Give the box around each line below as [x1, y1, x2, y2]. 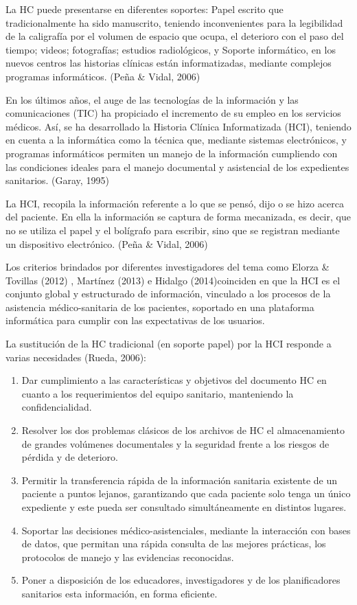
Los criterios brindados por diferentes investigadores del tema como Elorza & [5, 260, 330, 274]
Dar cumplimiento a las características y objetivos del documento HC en [21, 373, 327, 387]
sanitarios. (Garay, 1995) [5, 173, 109, 187]
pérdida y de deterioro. [21, 450, 118, 464]
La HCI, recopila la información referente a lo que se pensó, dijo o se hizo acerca [5, 196, 344, 210]
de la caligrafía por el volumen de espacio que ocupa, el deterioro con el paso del [5, 29, 344, 43]
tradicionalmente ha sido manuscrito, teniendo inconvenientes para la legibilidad [5, 15, 343, 30]
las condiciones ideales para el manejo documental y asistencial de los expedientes [5, 159, 349, 174]
